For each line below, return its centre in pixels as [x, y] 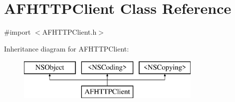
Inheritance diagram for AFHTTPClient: [67, 48]
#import [17, 32]
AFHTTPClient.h [69, 32]
